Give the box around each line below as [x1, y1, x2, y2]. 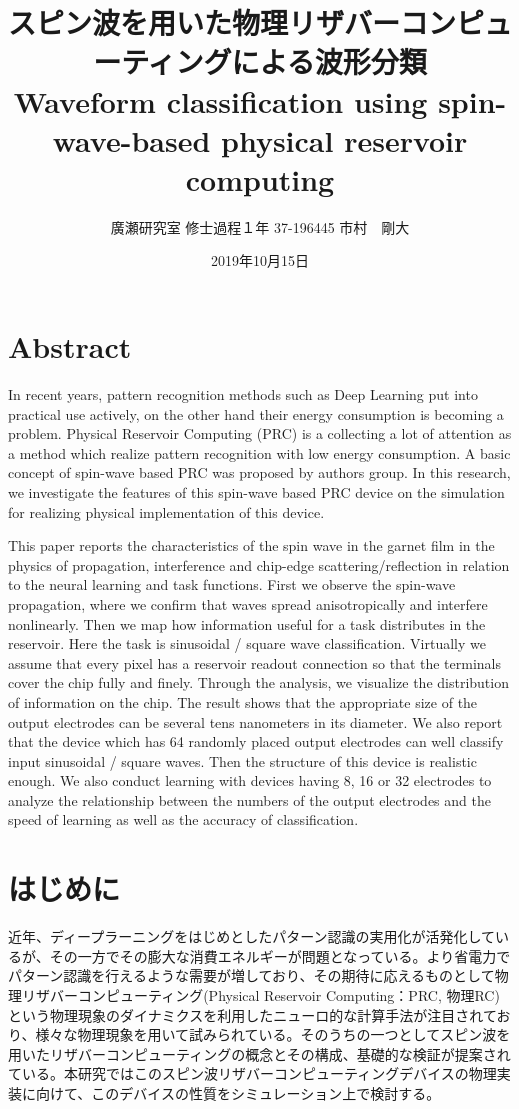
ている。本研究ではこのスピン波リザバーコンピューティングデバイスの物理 [8, 1063, 497, 1084]
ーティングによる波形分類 [93, 41, 427, 82]
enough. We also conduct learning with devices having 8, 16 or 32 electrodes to [8, 770, 492, 791]
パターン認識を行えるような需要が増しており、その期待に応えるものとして [8, 965, 495, 986]
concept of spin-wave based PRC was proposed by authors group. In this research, [8, 462, 511, 483]
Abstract [8, 326, 132, 367]
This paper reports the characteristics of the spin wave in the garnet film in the [8, 535, 495, 556]
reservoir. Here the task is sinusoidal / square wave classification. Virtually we [8, 633, 486, 654]
